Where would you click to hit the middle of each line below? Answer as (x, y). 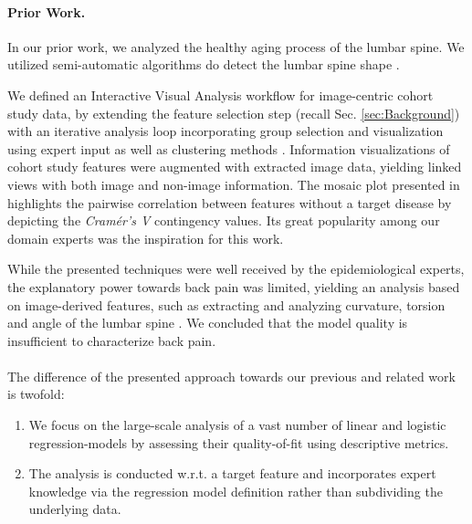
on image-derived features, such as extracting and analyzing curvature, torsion (226, 304)
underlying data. (75, 509)
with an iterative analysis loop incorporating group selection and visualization (226, 131)
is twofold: (36, 394)
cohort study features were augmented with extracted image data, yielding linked (235, 167)
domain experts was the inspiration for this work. (146, 238)
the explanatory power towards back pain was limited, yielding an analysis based (234, 286)
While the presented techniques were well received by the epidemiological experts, (236, 269)
